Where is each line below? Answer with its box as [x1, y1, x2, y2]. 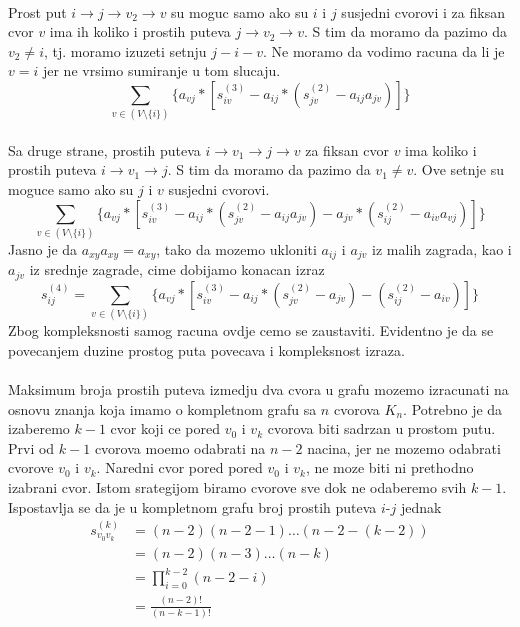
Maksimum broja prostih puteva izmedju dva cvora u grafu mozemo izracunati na [8, 379, 509, 400]
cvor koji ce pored [110, 418, 220, 439]
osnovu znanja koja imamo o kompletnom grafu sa [8, 398, 317, 419]
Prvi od [8, 437, 55, 458]
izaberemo [8, 418, 70, 439]
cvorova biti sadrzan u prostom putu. [267, 418, 496, 439]
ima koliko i [405, 139, 477, 160]
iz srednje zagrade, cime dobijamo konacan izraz [29, 259, 325, 280]
